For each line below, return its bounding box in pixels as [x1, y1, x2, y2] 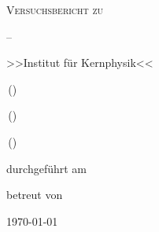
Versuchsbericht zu [6, 2, 104, 17]
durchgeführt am [6, 160, 87, 176]
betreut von [6, 186, 63, 203]
